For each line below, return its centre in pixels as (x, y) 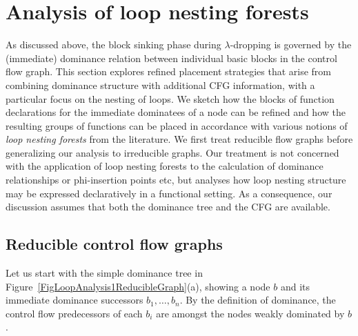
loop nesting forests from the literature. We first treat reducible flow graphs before (179, 139)
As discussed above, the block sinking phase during (113, 45)
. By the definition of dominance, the (258, 300)
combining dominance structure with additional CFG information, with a (160, 85)
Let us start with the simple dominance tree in (104, 273)
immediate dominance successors (74, 300)
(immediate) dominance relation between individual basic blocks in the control (171, 58)
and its (295, 286)
